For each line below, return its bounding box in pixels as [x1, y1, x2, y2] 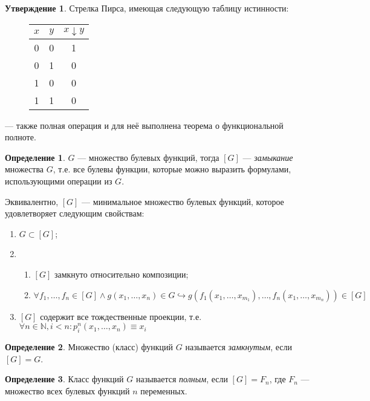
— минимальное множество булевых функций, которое [82, 195, 284, 207]
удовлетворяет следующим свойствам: [5, 207, 144, 220]
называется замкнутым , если [185, 340, 292, 353]
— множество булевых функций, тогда [77, 151, 219, 163]
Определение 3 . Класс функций [5, 373, 124, 385]
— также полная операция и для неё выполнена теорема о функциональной [5, 119, 284, 131]
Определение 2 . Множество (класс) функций [5, 340, 174, 353]
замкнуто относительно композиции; [54, 267, 189, 280]
